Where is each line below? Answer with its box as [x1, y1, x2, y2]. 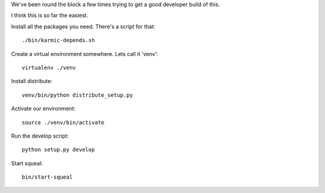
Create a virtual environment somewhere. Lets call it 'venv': [11, 50, 159, 57]
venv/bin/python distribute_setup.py [22, 91, 134, 99]
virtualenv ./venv [22, 64, 76, 71]
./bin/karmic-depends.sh [22, 37, 95, 44]
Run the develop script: [11, 132, 69, 139]
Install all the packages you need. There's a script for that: [11, 23, 156, 30]
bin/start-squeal [22, 174, 73, 180]
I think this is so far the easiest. [11, 12, 88, 19]
